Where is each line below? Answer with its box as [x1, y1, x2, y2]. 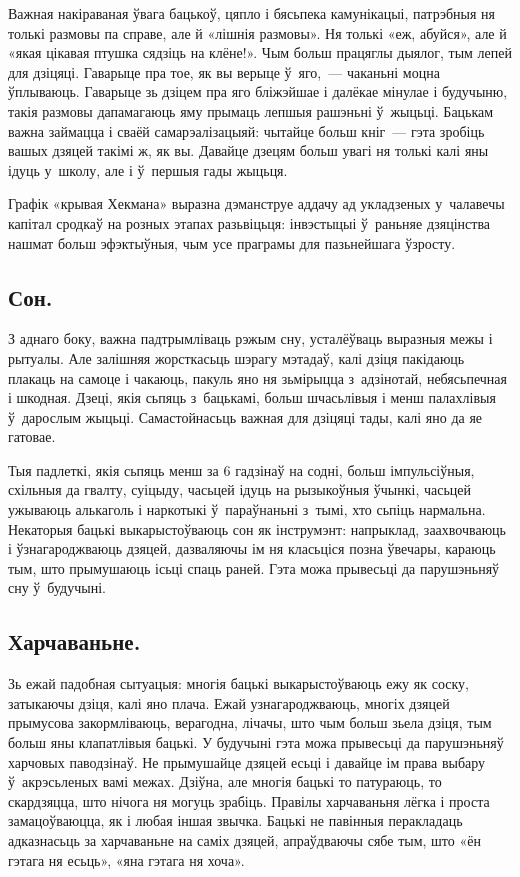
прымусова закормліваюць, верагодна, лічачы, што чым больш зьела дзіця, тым [8, 712, 492, 733]
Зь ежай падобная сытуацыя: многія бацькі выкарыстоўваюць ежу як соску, [8, 673, 469, 694]
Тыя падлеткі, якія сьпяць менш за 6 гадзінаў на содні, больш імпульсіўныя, [8, 459, 475, 480]
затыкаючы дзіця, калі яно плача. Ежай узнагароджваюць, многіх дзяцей [8, 692, 450, 713]
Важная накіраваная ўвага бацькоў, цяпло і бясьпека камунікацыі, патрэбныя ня [8, 3, 496, 23]
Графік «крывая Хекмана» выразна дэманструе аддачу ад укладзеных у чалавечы [8, 193, 505, 214]
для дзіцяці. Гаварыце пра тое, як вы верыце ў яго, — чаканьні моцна [8, 61, 440, 82]
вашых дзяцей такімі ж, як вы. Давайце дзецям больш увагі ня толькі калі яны [8, 140, 489, 161]
